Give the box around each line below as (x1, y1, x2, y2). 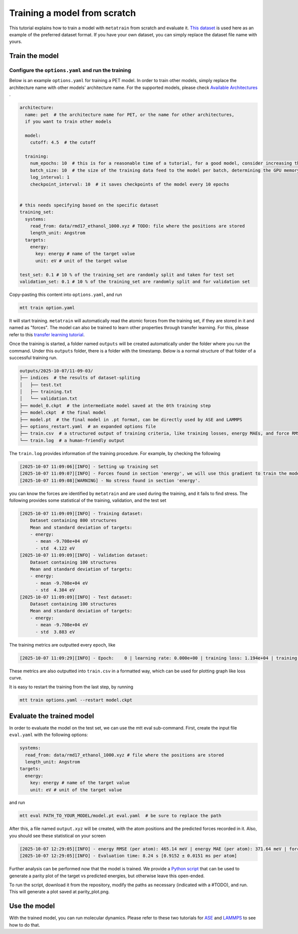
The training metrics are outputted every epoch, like (9, 642, 116, 648)
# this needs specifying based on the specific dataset (19, 202, 159, 208)
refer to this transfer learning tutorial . (9, 331, 85, 338)
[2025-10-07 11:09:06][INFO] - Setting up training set (19, 464, 159, 469)
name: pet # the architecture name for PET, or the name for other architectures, (25, 112, 234, 117)
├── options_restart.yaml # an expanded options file (19, 424, 156, 430)
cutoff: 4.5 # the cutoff (30, 140, 96, 145)
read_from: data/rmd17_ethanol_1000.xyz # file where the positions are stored (25, 752, 224, 758)
